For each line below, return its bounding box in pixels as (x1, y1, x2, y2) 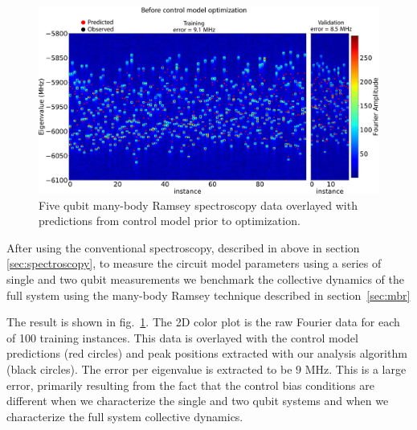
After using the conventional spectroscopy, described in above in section (6, 239, 360, 256)
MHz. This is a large (305, 361, 407, 378)
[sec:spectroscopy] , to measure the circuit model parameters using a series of (6, 255, 382, 272)
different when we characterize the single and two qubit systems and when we (6, 392, 389, 409)
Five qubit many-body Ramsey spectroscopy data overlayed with (39, 196, 358, 213)
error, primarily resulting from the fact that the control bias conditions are (6, 376, 374, 393)
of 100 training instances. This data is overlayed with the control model (6, 329, 358, 346)
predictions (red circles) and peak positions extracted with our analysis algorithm (6, 345, 407, 362)
